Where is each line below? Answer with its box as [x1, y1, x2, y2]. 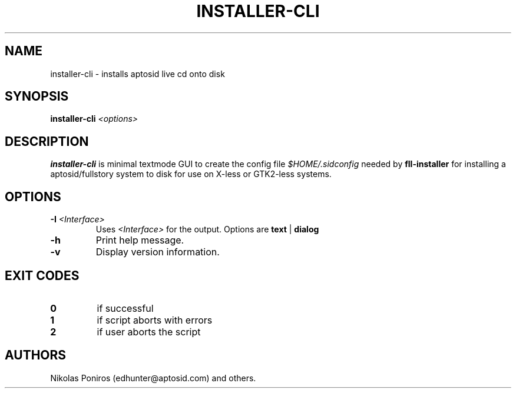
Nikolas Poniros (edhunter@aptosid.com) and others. [50, 372, 256, 383]
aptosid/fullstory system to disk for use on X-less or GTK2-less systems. [50, 169, 332, 179]
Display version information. [95, 246, 220, 258]
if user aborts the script [97, 325, 201, 338]
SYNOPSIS [5, 89, 69, 104]
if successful [97, 302, 154, 314]
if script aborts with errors [97, 314, 213, 326]
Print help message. [95, 234, 184, 247]
